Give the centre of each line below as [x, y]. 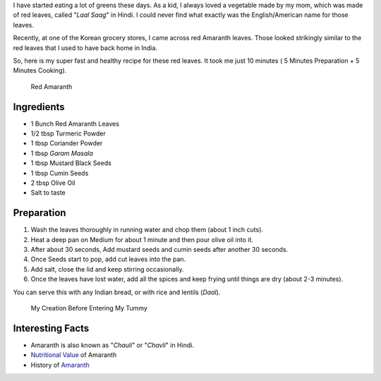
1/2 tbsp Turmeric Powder [68, 133]
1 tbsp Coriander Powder [67, 143]
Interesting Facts [51, 328]
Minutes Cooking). [40, 71]
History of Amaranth [60, 365]
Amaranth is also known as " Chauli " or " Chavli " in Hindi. [112, 345]
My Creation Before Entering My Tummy [89, 308]
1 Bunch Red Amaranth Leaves [75, 123]
